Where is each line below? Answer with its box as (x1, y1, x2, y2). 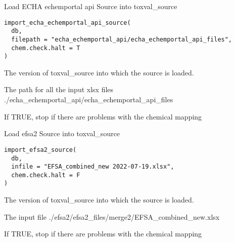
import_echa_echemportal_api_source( (4, 19, 131, 26)
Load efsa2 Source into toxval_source (4, 128, 120, 139)
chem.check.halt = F (11, 171, 80, 179)
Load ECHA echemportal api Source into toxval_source (4, 1, 177, 11)
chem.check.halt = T (11, 44, 80, 52)
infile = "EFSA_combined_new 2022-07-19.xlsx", (11, 163, 174, 171)
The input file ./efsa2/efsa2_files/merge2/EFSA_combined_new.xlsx (4, 211, 220, 222)
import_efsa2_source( (4, 146, 77, 153)
